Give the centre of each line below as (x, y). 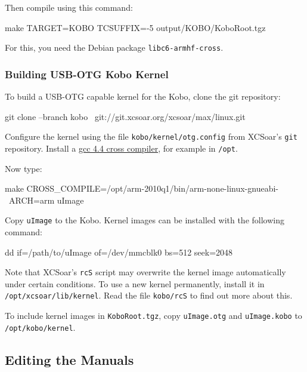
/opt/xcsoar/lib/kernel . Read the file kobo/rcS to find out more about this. (149, 295)
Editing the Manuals (69, 359)
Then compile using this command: (69, 7)
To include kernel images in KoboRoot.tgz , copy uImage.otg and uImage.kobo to (153, 316)
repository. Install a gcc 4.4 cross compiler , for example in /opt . (121, 148)
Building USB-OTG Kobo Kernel (87, 74)
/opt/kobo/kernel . (40, 327)
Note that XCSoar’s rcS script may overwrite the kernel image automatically (145, 272)
